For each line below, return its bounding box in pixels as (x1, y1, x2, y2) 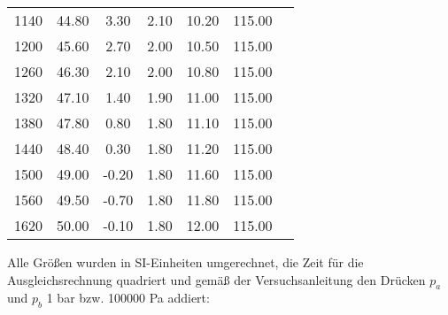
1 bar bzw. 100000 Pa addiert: (46, 288, 210, 307)
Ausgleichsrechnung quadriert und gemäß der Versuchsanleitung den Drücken (7, 270, 426, 288)
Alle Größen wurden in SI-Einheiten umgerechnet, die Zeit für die (7, 253, 364, 271)
